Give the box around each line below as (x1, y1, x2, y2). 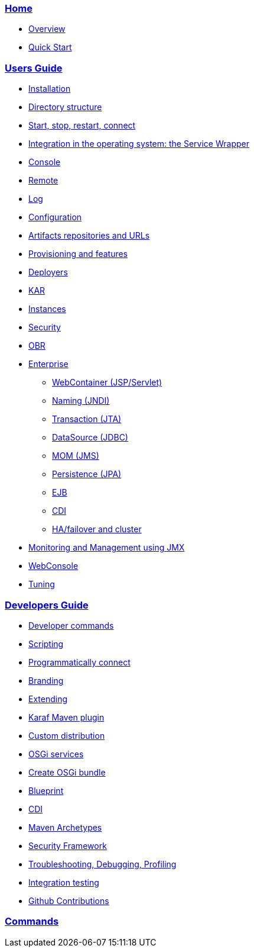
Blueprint (28, 785, 64, 796)
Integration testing (28, 877, 99, 887)
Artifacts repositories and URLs (28, 230, 150, 241)
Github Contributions (28, 895, 109, 906)
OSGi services (28, 748, 84, 759)
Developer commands (28, 620, 114, 631)
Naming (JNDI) (52, 395, 110, 406)
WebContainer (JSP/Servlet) (52, 377, 162, 388)
